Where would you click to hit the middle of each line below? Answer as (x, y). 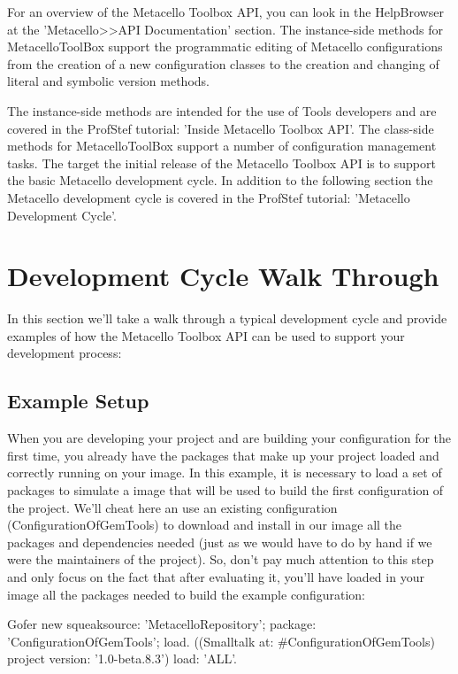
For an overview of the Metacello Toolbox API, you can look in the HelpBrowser (225, 12)
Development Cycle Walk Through (223, 276)
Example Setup (78, 401)
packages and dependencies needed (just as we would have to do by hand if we (220, 542)
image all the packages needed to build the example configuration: (186, 594)
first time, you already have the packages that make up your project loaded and (223, 455)
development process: (65, 353)
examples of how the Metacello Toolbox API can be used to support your (206, 335)
